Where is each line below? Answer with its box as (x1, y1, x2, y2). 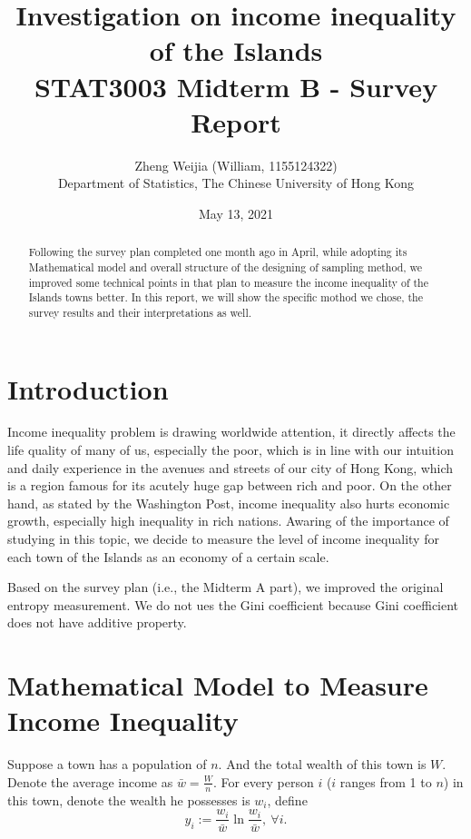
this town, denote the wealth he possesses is (7, 790, 250, 809)
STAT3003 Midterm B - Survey (34, 67, 438, 104)
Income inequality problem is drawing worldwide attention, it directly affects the (7, 422, 456, 441)
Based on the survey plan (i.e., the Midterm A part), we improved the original (7, 577, 444, 597)
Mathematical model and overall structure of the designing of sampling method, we (28, 259, 423, 274)
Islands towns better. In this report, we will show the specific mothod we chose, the (28, 290, 423, 305)
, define (267, 790, 308, 809)
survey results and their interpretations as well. (28, 304, 252, 320)
